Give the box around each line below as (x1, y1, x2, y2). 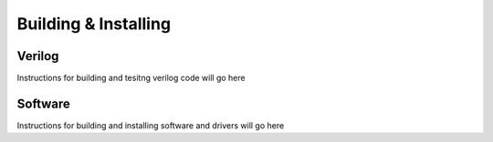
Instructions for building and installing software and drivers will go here (16, 119, 285, 131)
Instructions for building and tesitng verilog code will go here (16, 73, 246, 84)
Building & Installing (16, 14, 172, 34)
